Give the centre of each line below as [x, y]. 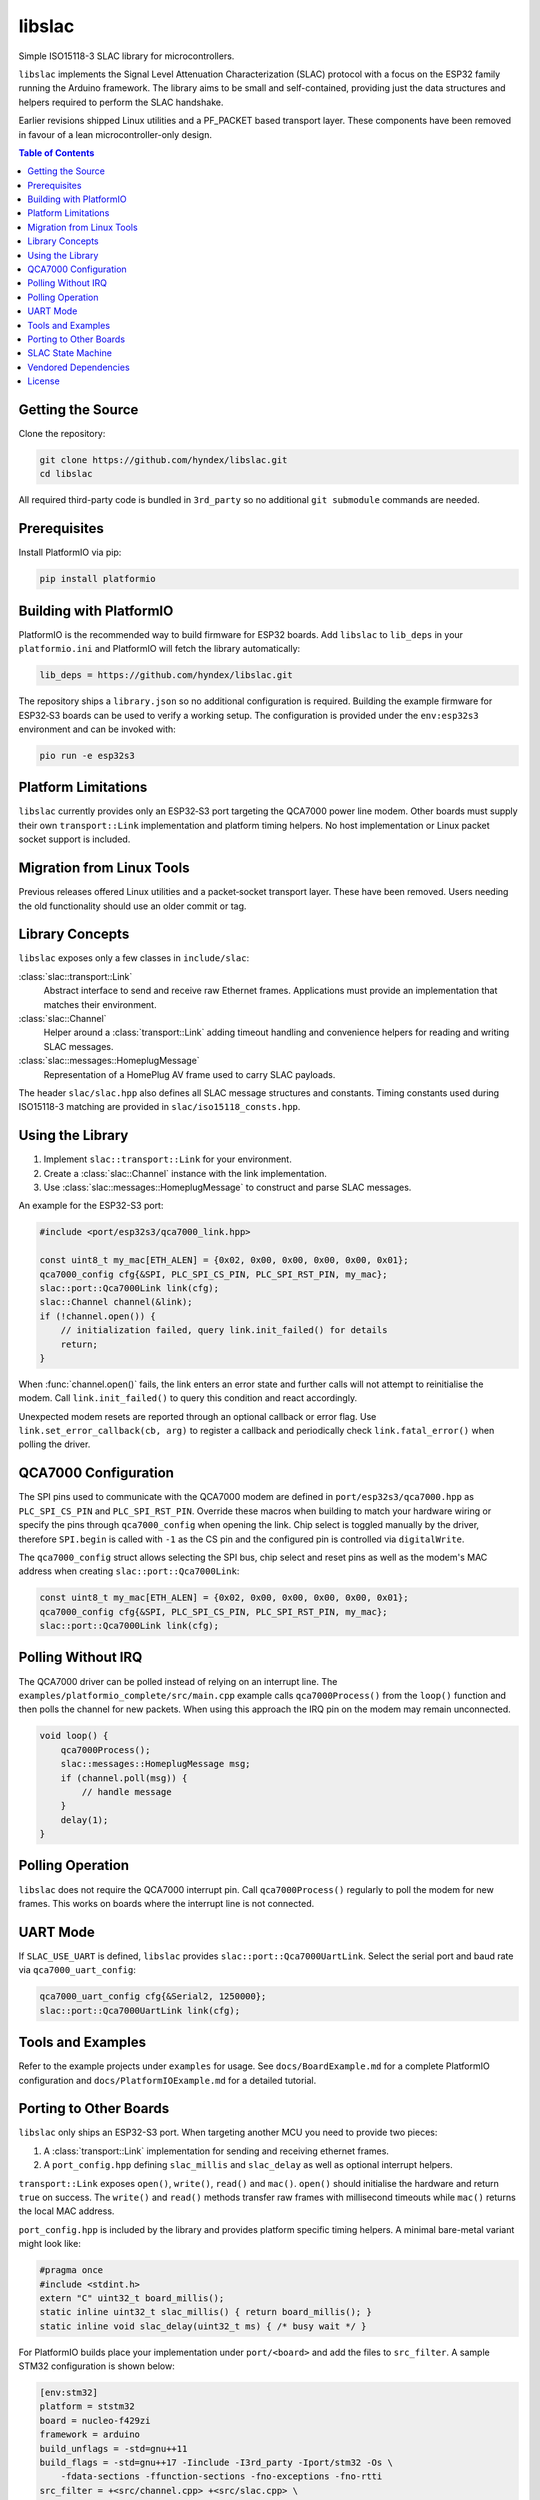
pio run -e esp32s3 [87, 755]
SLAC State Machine [69, 353]
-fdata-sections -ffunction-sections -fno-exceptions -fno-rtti [221, 2476]
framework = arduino [89, 2434]
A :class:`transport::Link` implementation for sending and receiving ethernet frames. [216, 2151]
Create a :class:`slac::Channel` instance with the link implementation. [185, 1173]
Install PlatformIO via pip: [70, 552]
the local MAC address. [66, 2211]
